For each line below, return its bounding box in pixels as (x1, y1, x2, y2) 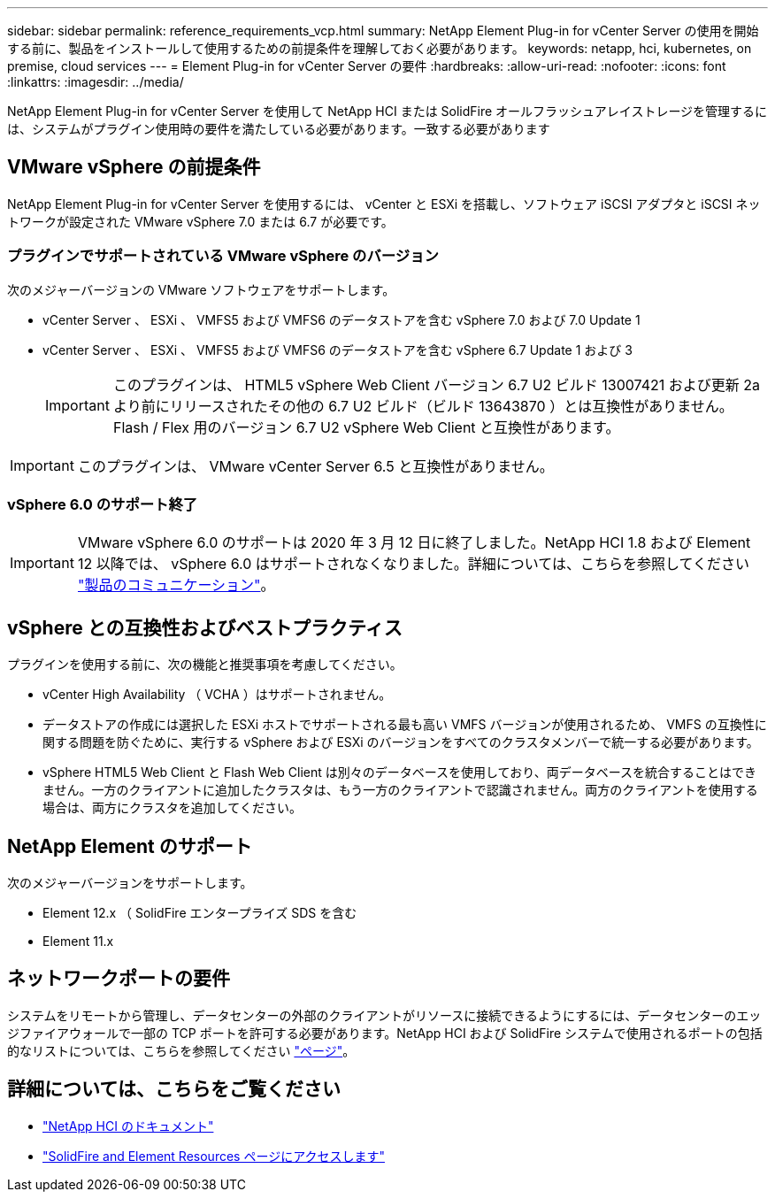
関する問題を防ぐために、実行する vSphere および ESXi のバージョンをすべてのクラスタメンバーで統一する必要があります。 (42, 734, 759, 750)
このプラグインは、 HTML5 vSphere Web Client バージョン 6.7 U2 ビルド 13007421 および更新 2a (112, 375, 761, 394)
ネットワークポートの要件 (7, 967, 230, 990)
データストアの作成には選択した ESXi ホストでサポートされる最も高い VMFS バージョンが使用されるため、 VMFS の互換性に (42, 717, 767, 733)
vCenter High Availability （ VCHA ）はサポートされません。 (42, 687, 392, 703)
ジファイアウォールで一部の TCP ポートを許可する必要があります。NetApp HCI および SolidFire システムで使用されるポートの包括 (7, 1025, 763, 1041)
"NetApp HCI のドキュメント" (42, 1118, 214, 1134)
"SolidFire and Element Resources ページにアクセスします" (42, 1148, 385, 1164)
